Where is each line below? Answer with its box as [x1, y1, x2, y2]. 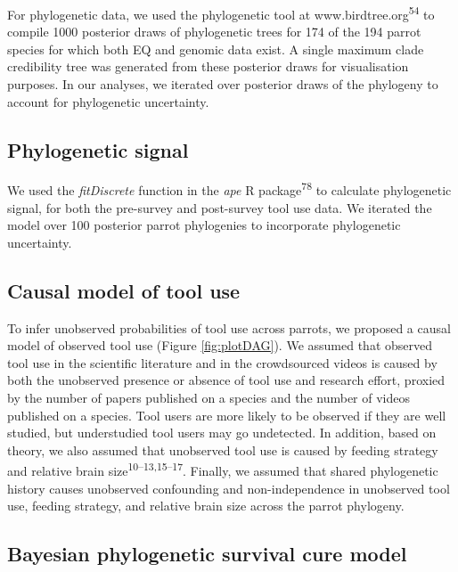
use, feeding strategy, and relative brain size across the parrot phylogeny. [7, 496, 405, 515]
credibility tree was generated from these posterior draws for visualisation [7, 57, 409, 76]
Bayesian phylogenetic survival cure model [7, 540, 407, 568]
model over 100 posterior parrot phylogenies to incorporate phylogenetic [7, 216, 401, 234]
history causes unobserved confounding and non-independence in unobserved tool [7, 478, 450, 497]
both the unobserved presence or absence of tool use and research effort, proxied [7, 371, 446, 389]
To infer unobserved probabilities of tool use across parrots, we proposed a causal [7, 318, 451, 337]
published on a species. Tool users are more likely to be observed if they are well [7, 405, 446, 424]
